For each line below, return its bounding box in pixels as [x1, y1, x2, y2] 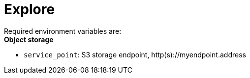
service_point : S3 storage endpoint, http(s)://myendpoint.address [24, 50, 246, 59]
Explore [4, 1, 55, 18]
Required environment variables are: [4, 26, 122, 35]
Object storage [4, 35, 54, 44]
